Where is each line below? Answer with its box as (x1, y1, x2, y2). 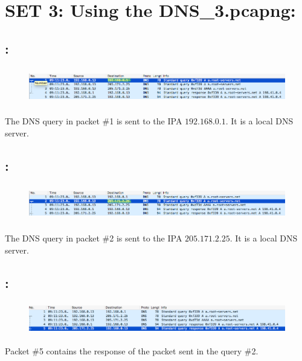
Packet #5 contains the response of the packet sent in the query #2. (5, 345, 259, 357)
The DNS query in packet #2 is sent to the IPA (5, 232, 182, 244)
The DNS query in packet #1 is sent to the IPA (5, 115, 182, 127)
